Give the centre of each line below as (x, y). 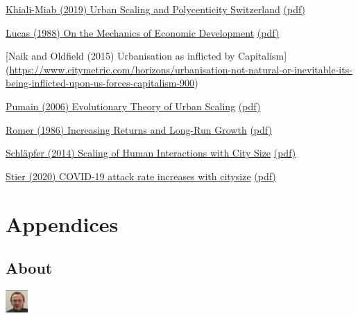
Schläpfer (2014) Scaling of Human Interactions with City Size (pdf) (151, 153)
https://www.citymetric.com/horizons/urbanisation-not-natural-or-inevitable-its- (181, 69)
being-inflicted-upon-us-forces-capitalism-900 (100, 83)
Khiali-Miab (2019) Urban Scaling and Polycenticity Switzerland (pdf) (156, 9)
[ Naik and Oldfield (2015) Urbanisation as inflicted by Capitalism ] (146, 56)
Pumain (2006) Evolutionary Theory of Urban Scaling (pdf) (133, 106)
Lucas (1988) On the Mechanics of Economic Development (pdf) (143, 32)
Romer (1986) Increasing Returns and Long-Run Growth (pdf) (139, 129)
